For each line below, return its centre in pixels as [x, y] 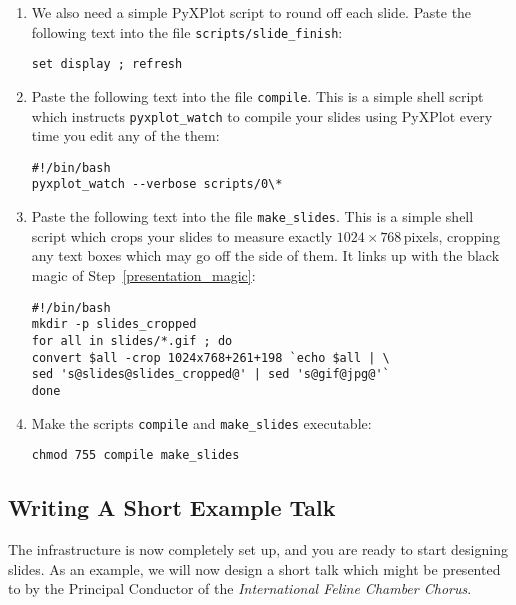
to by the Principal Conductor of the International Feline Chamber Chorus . [240, 588]
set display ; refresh [107, 64]
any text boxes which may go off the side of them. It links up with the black [265, 255]
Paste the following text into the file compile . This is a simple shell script [257, 95]
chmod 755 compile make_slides [135, 455]
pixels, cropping [451, 235]
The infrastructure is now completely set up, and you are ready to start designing [258, 549]
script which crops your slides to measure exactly [182, 235]
